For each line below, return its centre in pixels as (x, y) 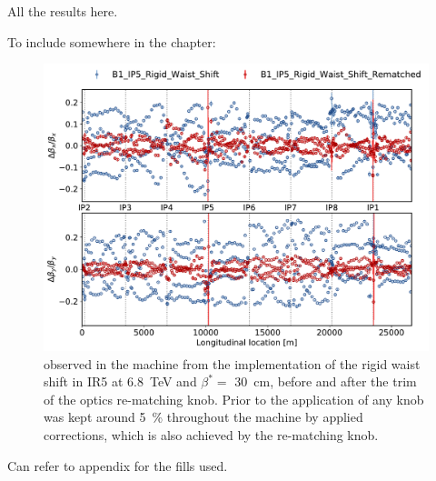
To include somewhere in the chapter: (112, 41)
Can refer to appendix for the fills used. (118, 465)
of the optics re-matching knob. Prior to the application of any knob (234, 399)
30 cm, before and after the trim (326, 381)
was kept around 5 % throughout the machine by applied (203, 417)
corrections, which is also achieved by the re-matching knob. (211, 435)
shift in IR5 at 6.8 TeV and (120, 381)
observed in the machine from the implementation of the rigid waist (232, 363)
